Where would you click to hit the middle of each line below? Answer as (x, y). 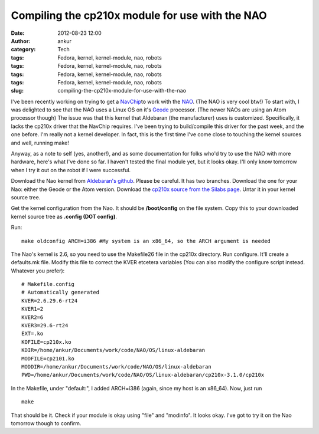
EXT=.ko (32, 334)
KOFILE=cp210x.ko (46, 342)
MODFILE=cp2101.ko (48, 359)
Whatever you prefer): (38, 271)
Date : (18, 33)
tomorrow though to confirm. (46, 423)
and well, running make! (40, 143)
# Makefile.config (48, 284)
